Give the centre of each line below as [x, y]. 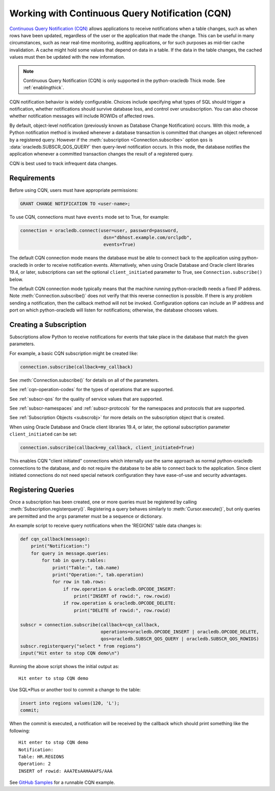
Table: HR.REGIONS [42, 757]
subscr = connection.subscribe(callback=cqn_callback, [90, 624]
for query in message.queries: [70, 553]
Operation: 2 [35, 764]
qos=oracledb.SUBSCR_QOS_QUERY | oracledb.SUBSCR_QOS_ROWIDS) [180, 639]
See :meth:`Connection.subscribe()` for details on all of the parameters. [84, 380]
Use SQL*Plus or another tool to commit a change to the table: [75, 690]
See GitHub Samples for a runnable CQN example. [62, 782]
